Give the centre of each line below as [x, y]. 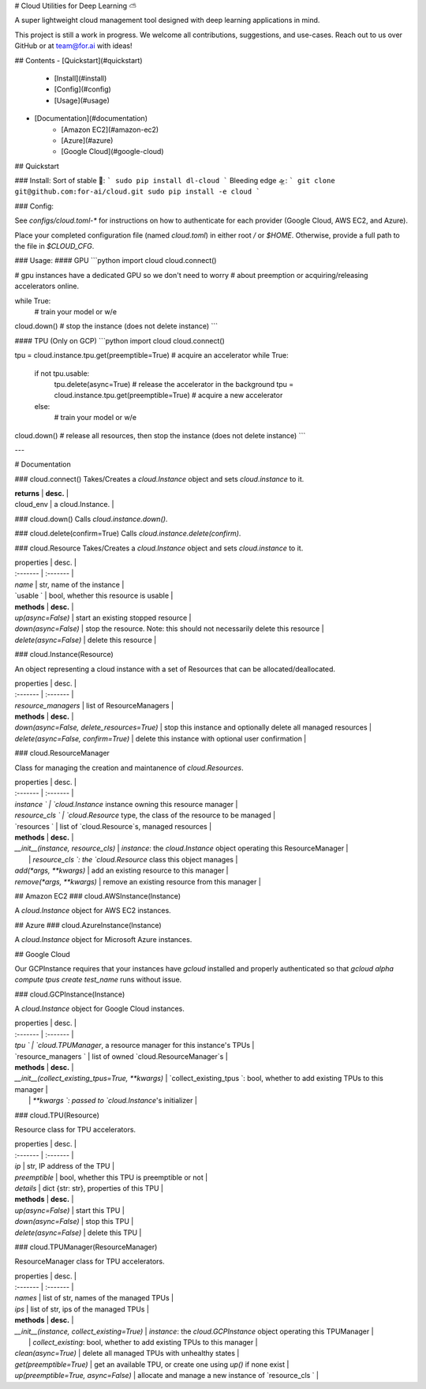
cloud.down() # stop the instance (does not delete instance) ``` [116, 326]
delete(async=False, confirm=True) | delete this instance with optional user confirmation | [161, 738]
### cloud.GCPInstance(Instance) [70, 994]
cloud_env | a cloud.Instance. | [64, 505]
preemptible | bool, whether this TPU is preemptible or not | [111, 1177]
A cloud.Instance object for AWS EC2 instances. [93, 910]
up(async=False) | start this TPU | [70, 1210]
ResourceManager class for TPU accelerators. [90, 1261]
